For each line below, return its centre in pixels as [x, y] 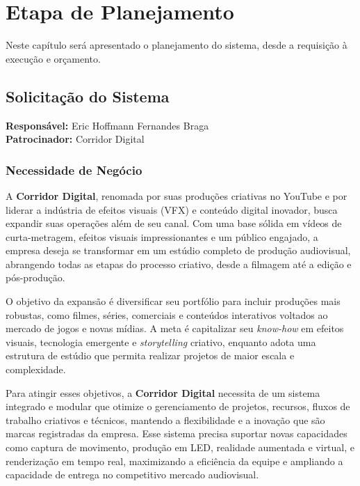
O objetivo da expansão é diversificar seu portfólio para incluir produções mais [173, 301]
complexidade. [36, 369]
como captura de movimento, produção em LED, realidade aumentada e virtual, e [180, 447]
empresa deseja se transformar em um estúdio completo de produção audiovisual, [178, 250]
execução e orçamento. [53, 58]
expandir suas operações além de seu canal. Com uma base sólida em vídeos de [174, 223]
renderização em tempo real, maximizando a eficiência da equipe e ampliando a [174, 461]
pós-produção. [35, 277]
